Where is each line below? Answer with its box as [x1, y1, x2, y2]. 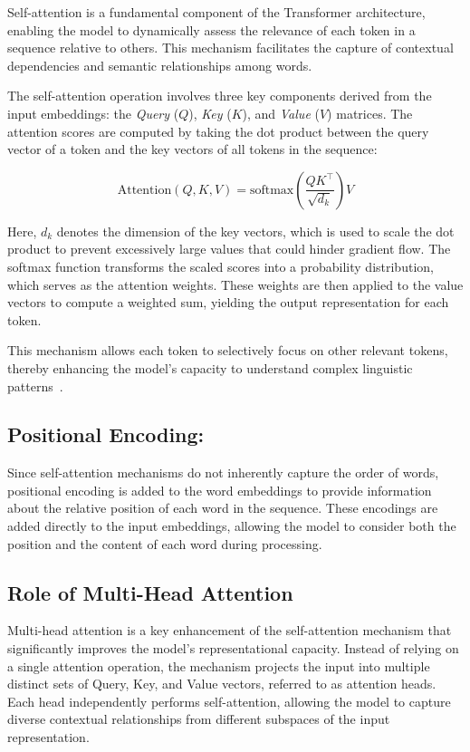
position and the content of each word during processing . [7, 534, 322, 553]
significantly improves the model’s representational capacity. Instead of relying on [7, 639, 459, 658]
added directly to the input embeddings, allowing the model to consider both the [7, 516, 456, 535]
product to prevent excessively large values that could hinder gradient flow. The [7, 239, 451, 258]
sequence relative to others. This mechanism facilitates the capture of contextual [7, 38, 454, 57]
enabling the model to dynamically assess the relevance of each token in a [7, 20, 416, 39]
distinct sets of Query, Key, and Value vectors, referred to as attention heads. [7, 674, 436, 693]
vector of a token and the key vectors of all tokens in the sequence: [7, 140, 378, 159]
